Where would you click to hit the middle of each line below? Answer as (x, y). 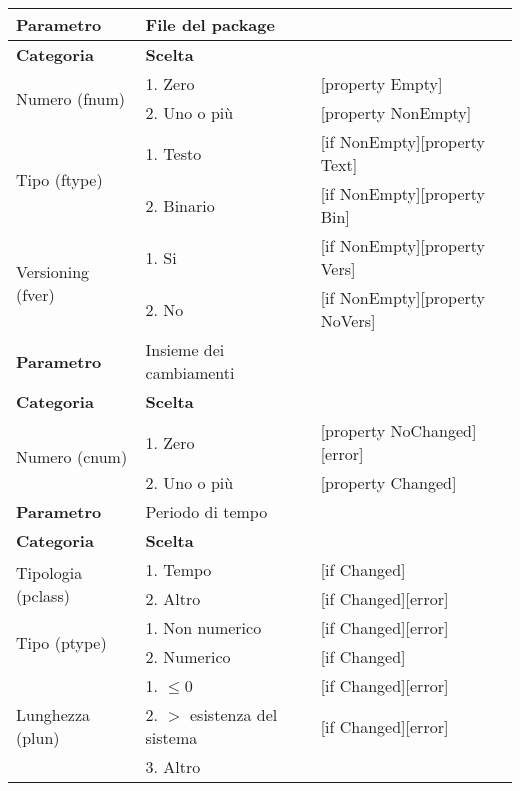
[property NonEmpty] (396, 112)
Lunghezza (53, 714)
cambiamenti (190, 372)
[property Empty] (381, 83)
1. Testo (173, 153)
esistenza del (233, 714)
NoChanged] (433, 430)
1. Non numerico (203, 627)
